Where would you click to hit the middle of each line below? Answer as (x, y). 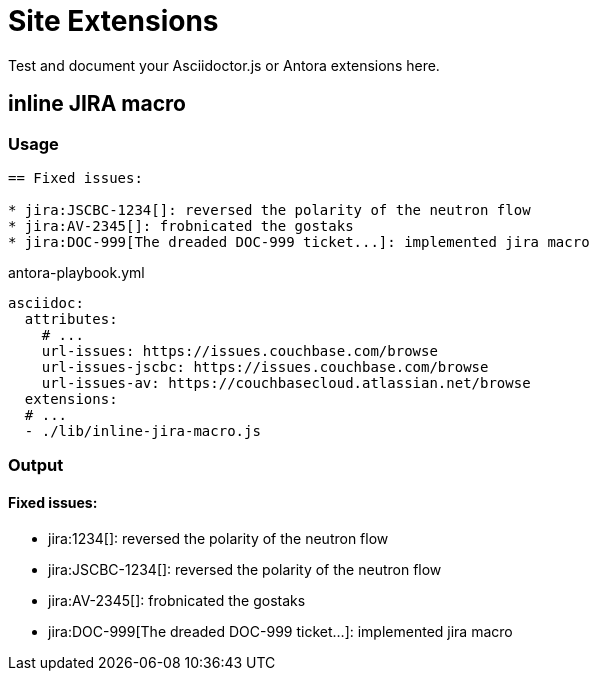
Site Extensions (113, 21)
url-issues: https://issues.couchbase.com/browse (239, 350)
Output (36, 465)
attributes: (71, 318)
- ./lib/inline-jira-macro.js (142, 430)
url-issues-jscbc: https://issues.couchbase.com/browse (265, 366)
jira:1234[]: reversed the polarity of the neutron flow (218, 538)
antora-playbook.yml (76, 272)
